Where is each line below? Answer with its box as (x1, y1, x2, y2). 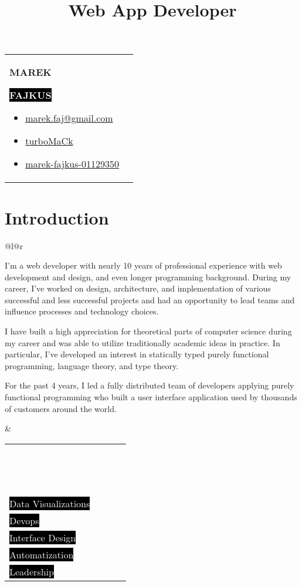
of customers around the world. (5, 402, 117, 414)
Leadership (9, 564, 54, 578)
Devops (9, 513, 39, 527)
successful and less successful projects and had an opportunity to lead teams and (5, 293, 295, 306)
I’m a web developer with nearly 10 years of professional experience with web (5, 259, 282, 272)
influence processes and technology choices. (5, 305, 159, 317)
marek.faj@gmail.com (25, 111, 113, 125)
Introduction (5, 205, 109, 229)
